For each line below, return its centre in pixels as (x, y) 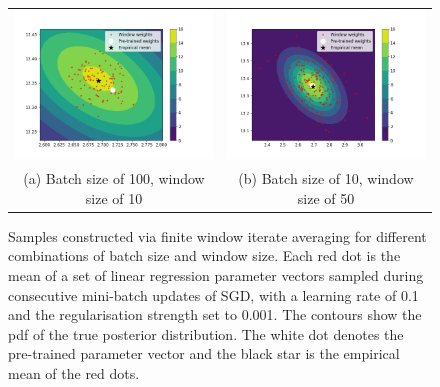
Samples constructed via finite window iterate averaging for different (217, 235)
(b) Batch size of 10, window (326, 178)
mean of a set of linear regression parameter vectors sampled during (216, 274)
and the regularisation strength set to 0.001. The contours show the (215, 314)
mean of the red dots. (74, 372)
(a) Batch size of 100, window (114, 178)
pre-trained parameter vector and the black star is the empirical (204, 353)
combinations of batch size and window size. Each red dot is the (204, 255)
